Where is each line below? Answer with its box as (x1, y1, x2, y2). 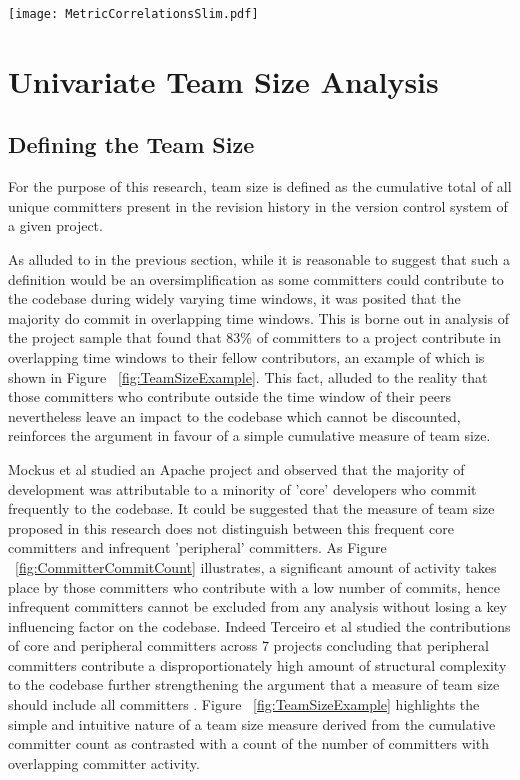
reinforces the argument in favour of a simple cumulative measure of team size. (8, 425, 491, 446)
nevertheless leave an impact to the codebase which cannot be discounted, (8, 405, 461, 426)
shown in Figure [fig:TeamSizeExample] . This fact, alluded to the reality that (8, 366, 488, 387)
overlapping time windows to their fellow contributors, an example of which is (8, 346, 485, 367)
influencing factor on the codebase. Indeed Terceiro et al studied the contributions (8, 615, 511, 636)
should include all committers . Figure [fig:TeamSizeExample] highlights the (8, 694, 480, 715)
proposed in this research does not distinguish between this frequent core (8, 517, 455, 538)
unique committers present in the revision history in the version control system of (8, 195, 508, 216)
